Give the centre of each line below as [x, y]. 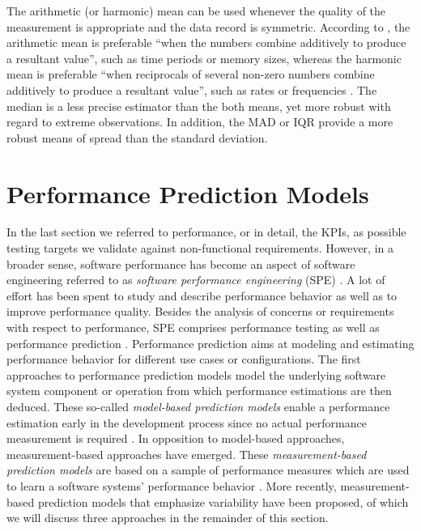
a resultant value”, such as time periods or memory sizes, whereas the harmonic [204, 58]
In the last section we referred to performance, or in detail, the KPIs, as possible [206, 232]
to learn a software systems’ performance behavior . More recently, [172, 485]
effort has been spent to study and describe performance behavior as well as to [202, 295]
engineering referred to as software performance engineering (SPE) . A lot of [196, 280]
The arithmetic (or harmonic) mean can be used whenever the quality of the [196, 11]
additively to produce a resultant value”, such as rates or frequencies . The [192, 89]
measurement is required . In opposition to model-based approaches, [176, 438]
